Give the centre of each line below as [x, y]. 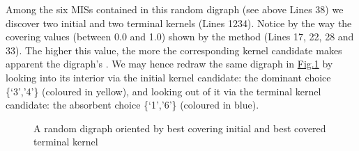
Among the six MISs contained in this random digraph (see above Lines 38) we [175, 9]
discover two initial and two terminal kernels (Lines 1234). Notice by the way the [179, 23]
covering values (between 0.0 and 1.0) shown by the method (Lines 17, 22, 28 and [180, 37]
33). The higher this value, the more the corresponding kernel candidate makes [174, 50]
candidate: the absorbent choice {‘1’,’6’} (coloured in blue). [132, 105]
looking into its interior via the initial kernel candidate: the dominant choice [168, 77]
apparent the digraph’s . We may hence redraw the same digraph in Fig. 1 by [169, 64]
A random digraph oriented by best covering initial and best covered [180, 128]
